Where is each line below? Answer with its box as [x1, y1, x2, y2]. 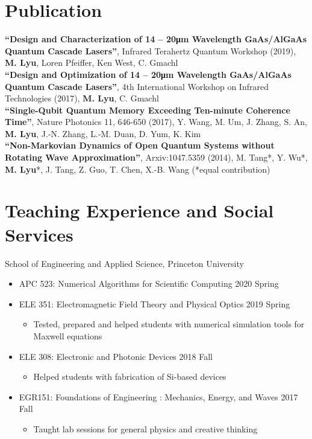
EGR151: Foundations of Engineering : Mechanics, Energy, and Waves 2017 [19, 390, 298, 403]
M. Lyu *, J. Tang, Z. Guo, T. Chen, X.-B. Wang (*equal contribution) [5, 162, 270, 175]
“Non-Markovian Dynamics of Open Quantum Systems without [5, 139, 275, 152]
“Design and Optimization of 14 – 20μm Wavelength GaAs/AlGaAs [5, 68, 292, 80]
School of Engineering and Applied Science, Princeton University [5, 257, 244, 269]
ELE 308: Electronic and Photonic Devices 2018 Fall [19, 350, 213, 362]
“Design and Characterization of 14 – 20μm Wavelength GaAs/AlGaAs [5, 33, 307, 45]
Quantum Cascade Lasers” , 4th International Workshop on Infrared [5, 80, 269, 92]
